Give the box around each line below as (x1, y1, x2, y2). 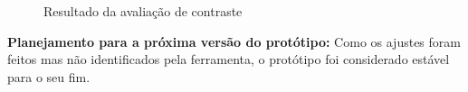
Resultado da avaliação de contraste (43, 2, 243, 20)
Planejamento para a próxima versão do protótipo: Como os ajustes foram (7, 32, 461, 51)
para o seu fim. (7, 67, 91, 86)
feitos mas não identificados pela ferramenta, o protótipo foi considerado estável (7, 50, 450, 69)
